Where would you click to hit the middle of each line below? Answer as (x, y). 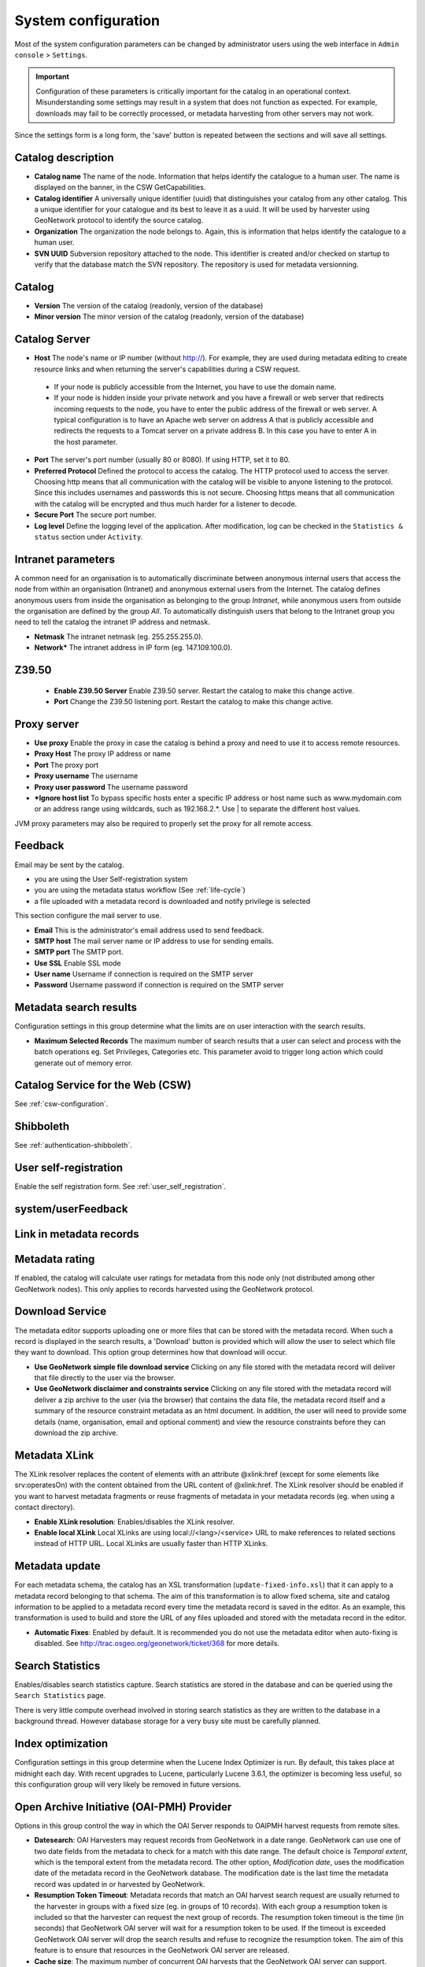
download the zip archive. (76, 1433)
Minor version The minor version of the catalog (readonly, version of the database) (169, 317)
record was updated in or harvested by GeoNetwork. (120, 1884)
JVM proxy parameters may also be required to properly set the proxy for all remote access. (164, 823)
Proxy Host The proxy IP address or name (102, 754)
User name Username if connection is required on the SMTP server (144, 974)
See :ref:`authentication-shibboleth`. (74, 1146)
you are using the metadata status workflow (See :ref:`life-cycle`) (140, 890)
